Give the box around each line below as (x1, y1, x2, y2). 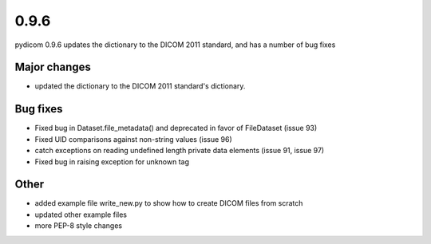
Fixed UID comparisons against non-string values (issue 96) (34, 134, 233, 144)
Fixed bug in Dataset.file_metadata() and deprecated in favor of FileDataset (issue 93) (34, 124, 318, 133)
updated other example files (34, 210, 128, 219)
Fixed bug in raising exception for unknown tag (34, 156, 189, 167)
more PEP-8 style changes (34, 221, 123, 230)
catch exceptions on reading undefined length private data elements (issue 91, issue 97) (34, 146, 325, 155)
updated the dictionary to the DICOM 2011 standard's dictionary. (34, 81, 246, 91)
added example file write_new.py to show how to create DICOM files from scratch (34, 199, 303, 208)
